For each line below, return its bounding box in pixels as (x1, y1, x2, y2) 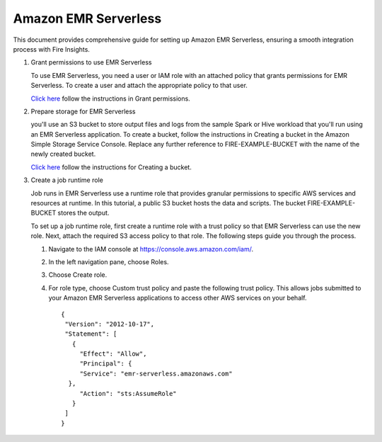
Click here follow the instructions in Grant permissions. (30, 94, 190, 103)
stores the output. (57, 209, 110, 217)
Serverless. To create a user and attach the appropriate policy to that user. (30, 81, 248, 90)
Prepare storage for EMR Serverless (30, 107, 136, 115)
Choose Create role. (48, 271, 108, 279)
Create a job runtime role (30, 176, 104, 184)
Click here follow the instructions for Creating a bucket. (30, 163, 192, 171)
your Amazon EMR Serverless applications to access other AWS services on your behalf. (48, 294, 307, 302)
